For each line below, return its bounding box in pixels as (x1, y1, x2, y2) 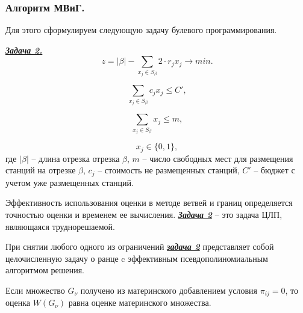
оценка (5, 296, 31, 309)
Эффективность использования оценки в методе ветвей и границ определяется (5, 196, 293, 209)
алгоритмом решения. (5, 264, 84, 276)
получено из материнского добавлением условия (80, 284, 257, 296)
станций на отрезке (5, 164, 76, 176)
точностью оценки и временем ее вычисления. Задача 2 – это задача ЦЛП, (5, 208, 283, 220)
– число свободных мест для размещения (142, 152, 293, 164)
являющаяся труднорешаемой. (5, 220, 116, 232)
